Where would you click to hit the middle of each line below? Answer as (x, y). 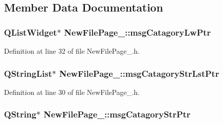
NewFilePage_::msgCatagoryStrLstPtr (139, 73)
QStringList (28, 73)
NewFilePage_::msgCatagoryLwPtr (137, 32)
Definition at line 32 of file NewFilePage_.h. (72, 51)
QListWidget (30, 32)
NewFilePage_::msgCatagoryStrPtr (117, 114)
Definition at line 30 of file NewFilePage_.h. (72, 92)
